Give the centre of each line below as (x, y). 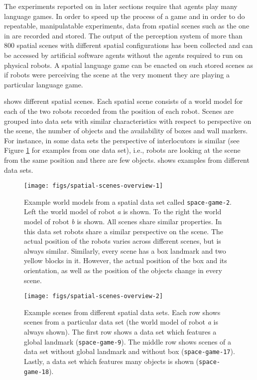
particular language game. (44, 84)
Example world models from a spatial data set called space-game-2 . (128, 201)
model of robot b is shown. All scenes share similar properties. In (123, 221)
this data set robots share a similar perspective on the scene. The (124, 231)
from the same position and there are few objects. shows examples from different (127, 160)
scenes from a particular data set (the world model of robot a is (121, 322)
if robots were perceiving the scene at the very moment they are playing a (117, 75)
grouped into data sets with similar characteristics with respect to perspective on (128, 121)
